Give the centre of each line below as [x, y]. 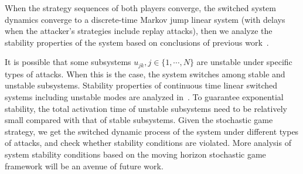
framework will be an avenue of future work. [84, 166]
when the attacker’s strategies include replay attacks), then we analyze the [139, 31]
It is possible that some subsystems [68, 62]
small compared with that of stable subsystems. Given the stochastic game [139, 120]
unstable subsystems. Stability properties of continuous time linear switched [141, 85]
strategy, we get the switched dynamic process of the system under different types [152, 131]
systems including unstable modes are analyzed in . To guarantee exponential [144, 97]
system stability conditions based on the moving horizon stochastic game [135, 154]
